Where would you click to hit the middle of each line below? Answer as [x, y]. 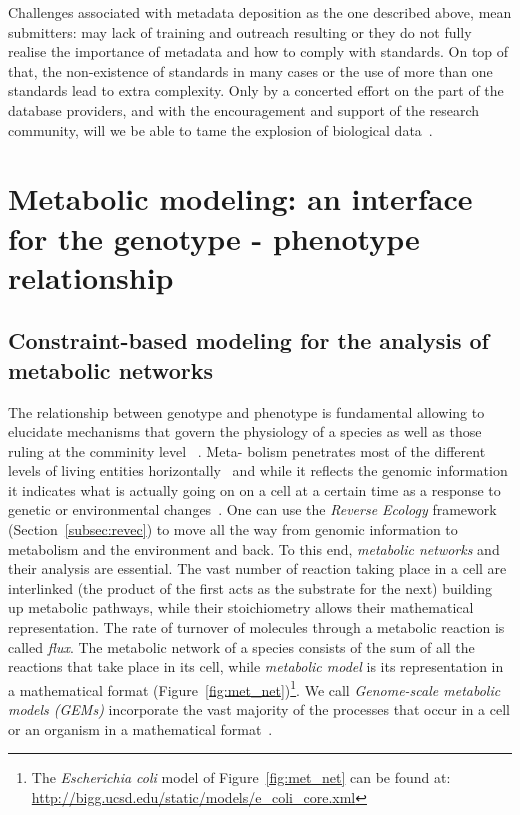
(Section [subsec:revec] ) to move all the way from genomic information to [233, 529]
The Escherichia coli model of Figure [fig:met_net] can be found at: [241, 777]
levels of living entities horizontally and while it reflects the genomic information [258, 470]
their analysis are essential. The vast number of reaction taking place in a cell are [257, 568]
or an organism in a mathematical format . [140, 728]
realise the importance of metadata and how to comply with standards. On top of [258, 51]
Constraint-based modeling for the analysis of [248, 340]
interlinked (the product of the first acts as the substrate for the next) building [250, 587]
